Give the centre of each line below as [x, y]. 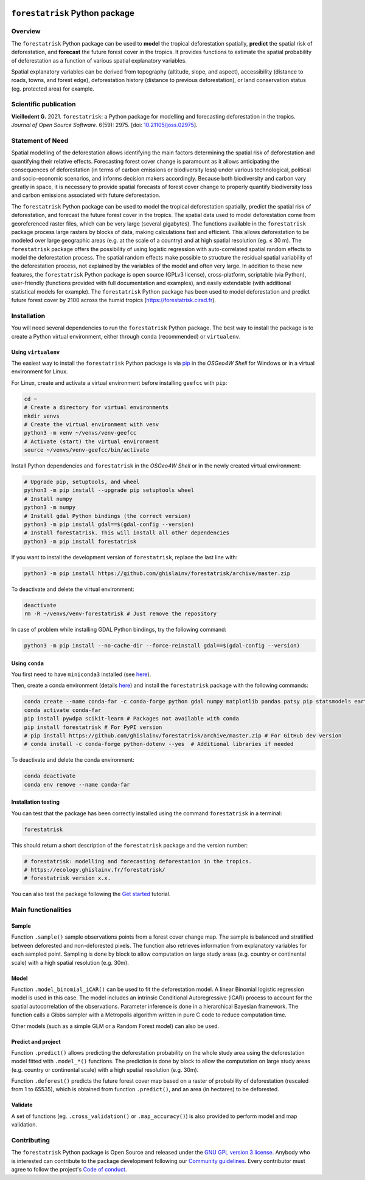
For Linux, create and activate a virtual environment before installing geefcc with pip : [119, 382]
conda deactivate [50, 776]
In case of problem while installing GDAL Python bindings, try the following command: [119, 630]
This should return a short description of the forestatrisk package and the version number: [130, 845]
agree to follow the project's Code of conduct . [69, 1170]
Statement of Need [40, 141]
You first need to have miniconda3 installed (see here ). [81, 674]
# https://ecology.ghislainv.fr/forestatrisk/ [95, 870]
